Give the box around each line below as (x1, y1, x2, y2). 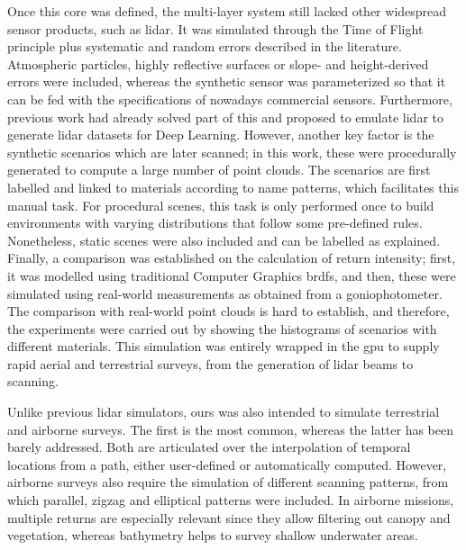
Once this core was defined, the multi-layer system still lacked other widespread (7, 2, 447, 20)
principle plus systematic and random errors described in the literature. (7, 37, 402, 56)
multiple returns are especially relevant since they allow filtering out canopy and (7, 508, 451, 527)
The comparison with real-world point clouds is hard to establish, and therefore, (7, 302, 450, 320)
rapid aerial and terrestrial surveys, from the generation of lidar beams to (7, 354, 414, 373)
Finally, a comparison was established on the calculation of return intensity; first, (7, 248, 456, 267)
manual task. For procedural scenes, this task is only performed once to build (7, 195, 434, 214)
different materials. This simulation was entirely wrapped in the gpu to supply (7, 337, 440, 356)
